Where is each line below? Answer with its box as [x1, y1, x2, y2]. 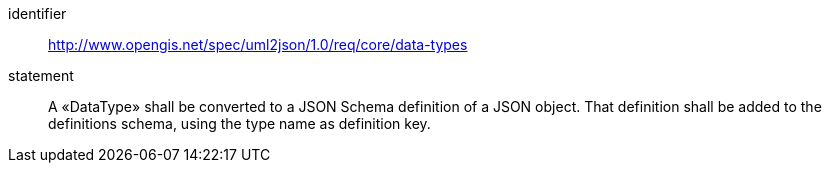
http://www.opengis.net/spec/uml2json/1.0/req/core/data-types [48, 36, 468, 53]
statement [8, 67, 74, 84]
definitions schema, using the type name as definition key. [48, 115, 431, 132]
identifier [8, 5, 67, 22]
